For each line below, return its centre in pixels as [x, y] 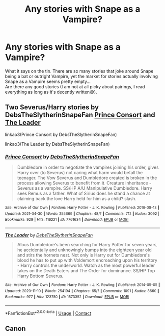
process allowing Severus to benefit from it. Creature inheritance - [84, 183]
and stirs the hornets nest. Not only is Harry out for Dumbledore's [83, 255]
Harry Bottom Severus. [40, 276]
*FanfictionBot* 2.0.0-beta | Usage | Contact [48, 312]
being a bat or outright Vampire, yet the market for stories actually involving [82, 76]
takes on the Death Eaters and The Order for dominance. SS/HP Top [86, 271]
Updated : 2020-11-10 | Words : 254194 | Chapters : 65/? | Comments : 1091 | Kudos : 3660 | [82, 291]
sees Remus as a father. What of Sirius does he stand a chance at [83, 194]
